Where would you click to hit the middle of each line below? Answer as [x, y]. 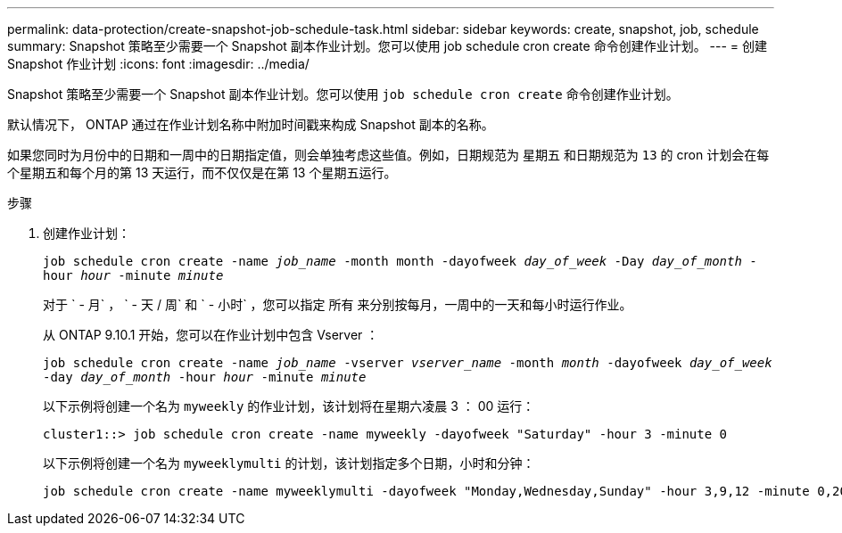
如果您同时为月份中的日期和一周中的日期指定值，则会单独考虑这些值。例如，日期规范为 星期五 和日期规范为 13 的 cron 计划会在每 [388, 155]
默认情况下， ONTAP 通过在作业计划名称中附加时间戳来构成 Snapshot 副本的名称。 [251, 124]
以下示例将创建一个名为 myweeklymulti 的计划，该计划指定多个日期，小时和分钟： [289, 463]
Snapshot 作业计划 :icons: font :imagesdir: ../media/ [158, 64]
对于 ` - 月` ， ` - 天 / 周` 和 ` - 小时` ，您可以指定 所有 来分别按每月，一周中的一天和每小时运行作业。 [338, 304]
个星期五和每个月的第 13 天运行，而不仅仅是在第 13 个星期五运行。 [202, 172]
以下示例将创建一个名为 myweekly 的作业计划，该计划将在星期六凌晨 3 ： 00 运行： [289, 406]
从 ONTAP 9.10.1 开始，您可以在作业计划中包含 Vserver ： [211, 335]
